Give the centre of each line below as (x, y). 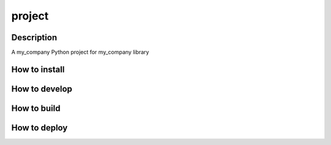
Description (34, 37)
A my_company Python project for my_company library (80, 52)
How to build (36, 108)
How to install (38, 69)
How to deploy (40, 128)
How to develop (42, 89)
